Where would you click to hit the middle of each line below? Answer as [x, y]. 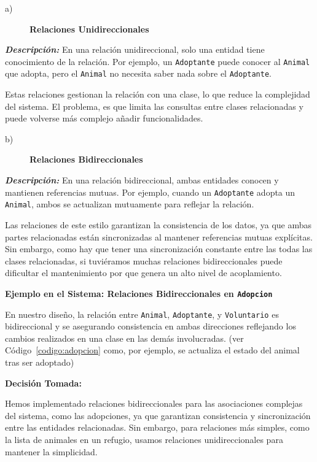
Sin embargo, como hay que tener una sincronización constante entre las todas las [159, 249]
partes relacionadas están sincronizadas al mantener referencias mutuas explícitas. [159, 237]
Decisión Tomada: [43, 383]
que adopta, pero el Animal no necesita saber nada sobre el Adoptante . [139, 73]
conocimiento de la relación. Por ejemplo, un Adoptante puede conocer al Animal [158, 61]
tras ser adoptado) [40, 362]
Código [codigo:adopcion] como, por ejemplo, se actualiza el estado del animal [152, 350]
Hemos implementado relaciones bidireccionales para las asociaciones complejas [154, 403]
